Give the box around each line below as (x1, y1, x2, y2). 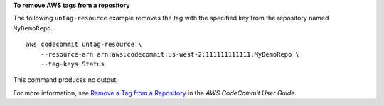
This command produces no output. (13, 76, 119, 84)
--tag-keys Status (40, 60, 105, 68)
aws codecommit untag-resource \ (26, 40, 142, 49)
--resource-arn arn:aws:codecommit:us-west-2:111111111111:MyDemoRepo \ (40, 50, 300, 58)
